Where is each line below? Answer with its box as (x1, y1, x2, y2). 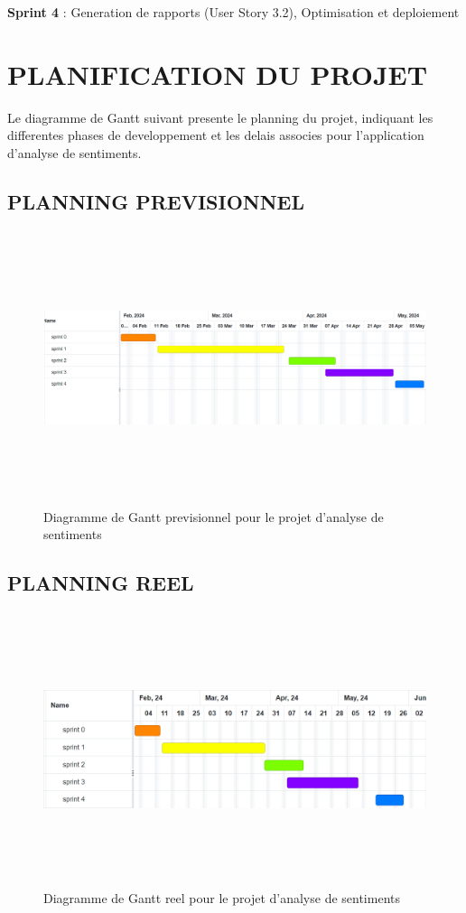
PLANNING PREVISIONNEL (7, 187, 305, 215)
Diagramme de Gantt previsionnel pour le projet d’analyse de (43, 507, 384, 526)
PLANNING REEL (7, 569, 194, 597)
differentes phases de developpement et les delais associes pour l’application (7, 126, 424, 144)
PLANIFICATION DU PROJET (7, 55, 428, 92)
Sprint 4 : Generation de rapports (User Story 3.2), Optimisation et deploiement (7, 3, 460, 21)
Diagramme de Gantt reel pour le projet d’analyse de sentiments (43, 889, 400, 907)
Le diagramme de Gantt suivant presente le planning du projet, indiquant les (7, 107, 433, 126)
